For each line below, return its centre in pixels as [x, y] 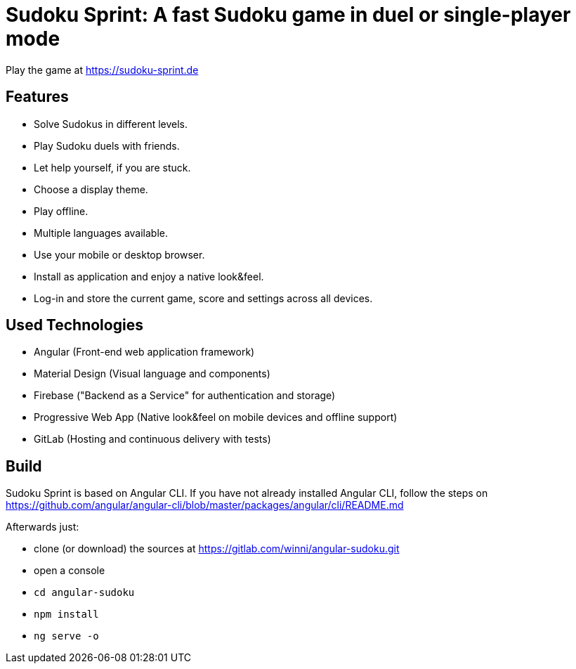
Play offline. [61, 211]
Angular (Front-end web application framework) [144, 352]
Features [37, 97]
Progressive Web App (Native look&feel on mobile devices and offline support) [216, 417]
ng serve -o [66, 636]
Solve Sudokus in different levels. [111, 124]
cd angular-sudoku [84, 593]
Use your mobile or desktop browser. [119, 254]
